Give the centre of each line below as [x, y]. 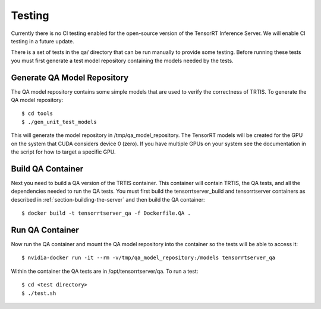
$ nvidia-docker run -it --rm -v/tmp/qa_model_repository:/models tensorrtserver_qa [149, 258]
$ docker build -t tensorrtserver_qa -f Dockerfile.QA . [106, 213]
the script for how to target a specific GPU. [63, 152]
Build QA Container [47, 169]
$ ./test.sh [39, 293]
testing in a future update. [43, 41]
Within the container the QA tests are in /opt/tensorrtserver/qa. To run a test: [105, 271]
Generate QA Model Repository [70, 77]
